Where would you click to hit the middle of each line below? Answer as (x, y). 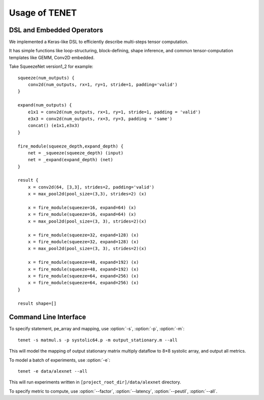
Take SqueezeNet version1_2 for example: (51, 66)
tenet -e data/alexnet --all (53, 371)
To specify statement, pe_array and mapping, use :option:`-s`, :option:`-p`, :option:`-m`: (97, 329)
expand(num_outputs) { (45, 105)
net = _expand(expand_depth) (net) (70, 160)
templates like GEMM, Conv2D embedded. (52, 57)
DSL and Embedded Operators (56, 30)
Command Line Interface (48, 317)
